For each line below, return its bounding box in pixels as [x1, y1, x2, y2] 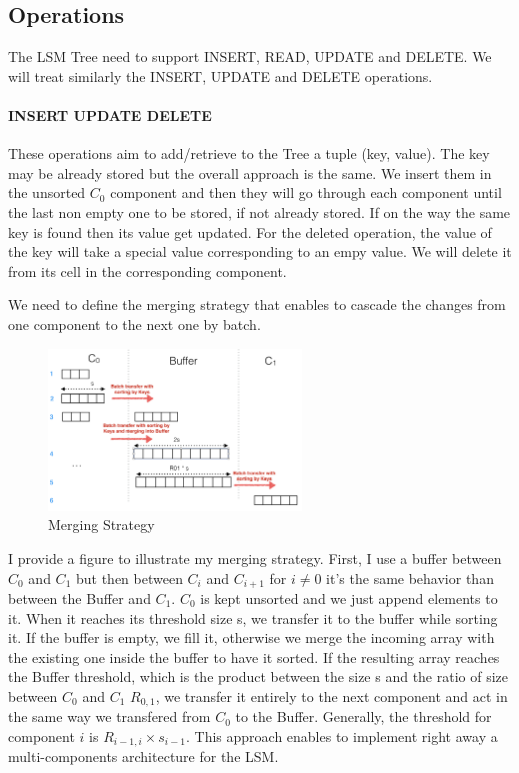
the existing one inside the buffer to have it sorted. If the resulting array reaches [8, 646, 500, 667]
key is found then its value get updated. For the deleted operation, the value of [8, 221, 492, 242]
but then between [75, 567, 183, 588]
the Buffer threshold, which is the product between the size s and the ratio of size [8, 666, 509, 687]
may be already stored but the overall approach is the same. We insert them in [8, 162, 492, 183]
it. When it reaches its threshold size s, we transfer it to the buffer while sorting [8, 607, 498, 628]
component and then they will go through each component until [110, 182, 502, 203]
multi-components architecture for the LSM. [8, 746, 279, 767]
